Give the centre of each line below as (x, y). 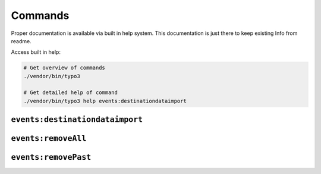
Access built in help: (36, 52)
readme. (21, 41)
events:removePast (51, 157)
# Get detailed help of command (71, 93)
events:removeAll (49, 138)
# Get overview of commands (64, 68)
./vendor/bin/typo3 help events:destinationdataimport (105, 101)
